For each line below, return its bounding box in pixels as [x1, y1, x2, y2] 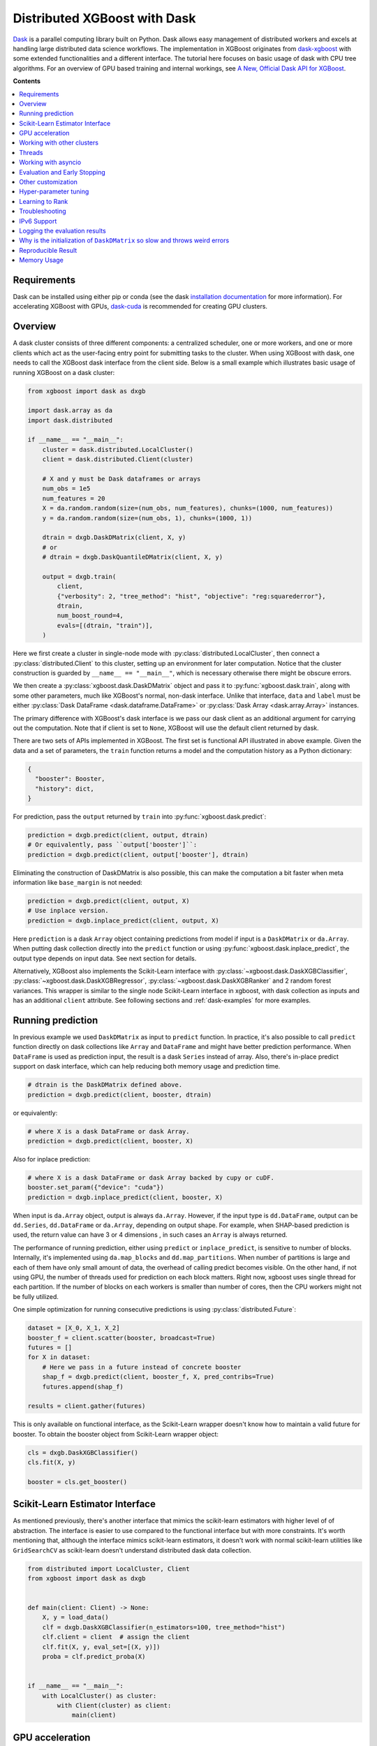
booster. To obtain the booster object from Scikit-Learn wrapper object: [13, 1430, 219, 1438]
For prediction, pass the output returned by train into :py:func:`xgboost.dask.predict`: [13, 812, 267, 821]
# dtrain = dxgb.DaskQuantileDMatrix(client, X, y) [42, 553, 223, 562]
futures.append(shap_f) [42, 1383, 124, 1391]
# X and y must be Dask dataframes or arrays [42, 475, 201, 483]
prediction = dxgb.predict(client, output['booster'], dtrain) [27, 851, 249, 858]
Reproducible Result [19, 246, 77, 254]
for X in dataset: [27, 1353, 91, 1361]
